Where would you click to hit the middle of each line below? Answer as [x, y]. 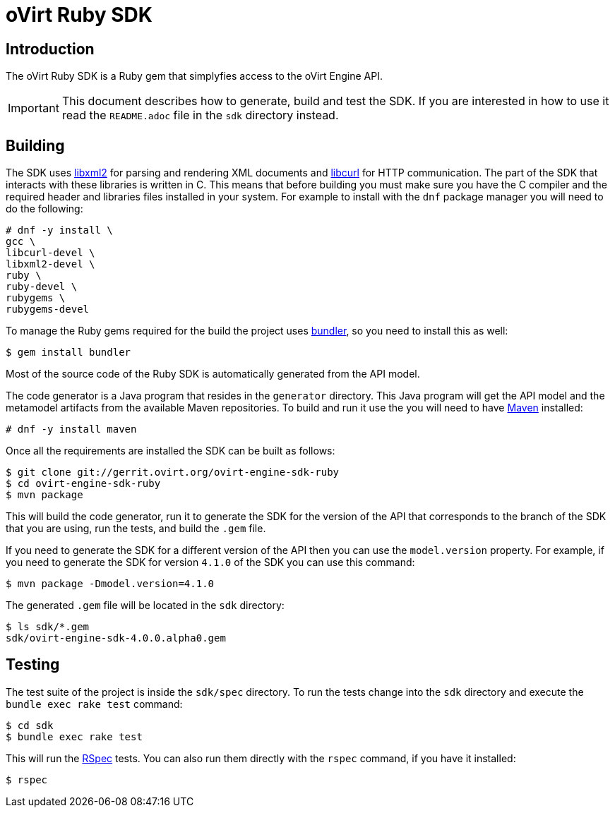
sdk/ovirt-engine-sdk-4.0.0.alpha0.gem [116, 638]
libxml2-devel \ [50, 264]
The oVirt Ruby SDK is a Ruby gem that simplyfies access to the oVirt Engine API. [194, 76]
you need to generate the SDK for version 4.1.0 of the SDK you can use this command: [210, 562]
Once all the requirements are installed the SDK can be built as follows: [171, 451]
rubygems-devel [48, 309]
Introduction [50, 49]
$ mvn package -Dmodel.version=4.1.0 [110, 584]
